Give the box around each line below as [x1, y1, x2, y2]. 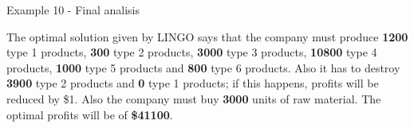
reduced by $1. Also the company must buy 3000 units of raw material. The [6, 90, 381, 107]
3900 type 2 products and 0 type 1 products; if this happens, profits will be [6, 75, 379, 91]
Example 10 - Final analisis [6, 2, 140, 17]
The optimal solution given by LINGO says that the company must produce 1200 [6, 28, 408, 45]
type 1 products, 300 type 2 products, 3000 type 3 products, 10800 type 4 [6, 44, 377, 60]
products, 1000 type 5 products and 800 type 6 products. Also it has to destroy [6, 59, 400, 76]
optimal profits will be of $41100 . [6, 106, 173, 122]
